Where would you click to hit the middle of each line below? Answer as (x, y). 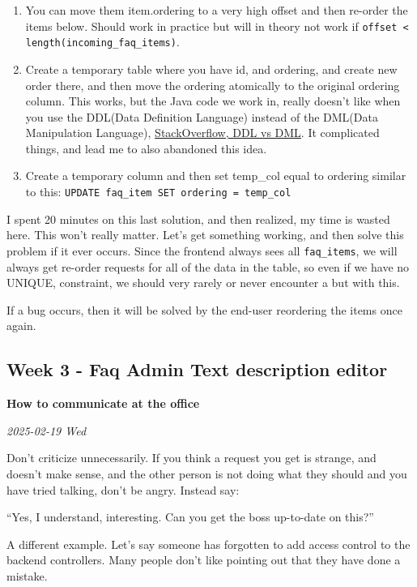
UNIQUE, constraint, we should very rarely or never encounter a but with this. (203, 283)
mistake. (27, 575)
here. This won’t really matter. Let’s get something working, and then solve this (205, 235)
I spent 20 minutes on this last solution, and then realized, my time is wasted (198, 219)
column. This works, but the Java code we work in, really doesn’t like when (213, 101)
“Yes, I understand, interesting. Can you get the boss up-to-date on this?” (190, 517)
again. (21, 326)
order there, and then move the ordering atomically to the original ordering (213, 85)
